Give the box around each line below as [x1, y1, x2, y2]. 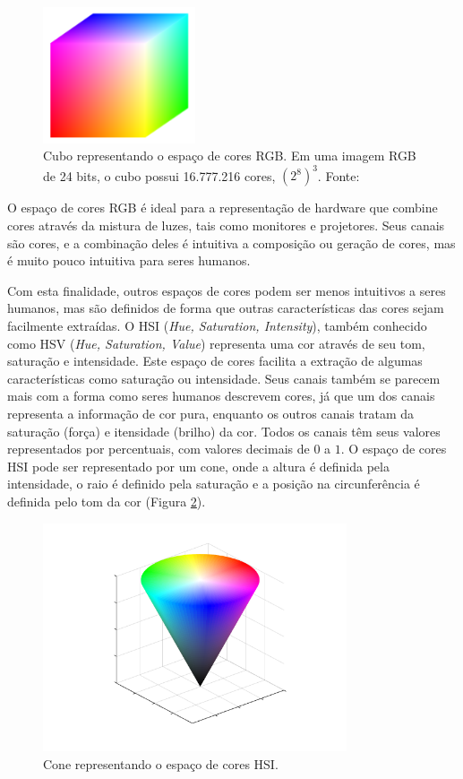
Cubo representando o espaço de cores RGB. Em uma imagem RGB [43, 146, 416, 165]
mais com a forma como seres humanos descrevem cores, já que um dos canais [7, 386, 435, 405]
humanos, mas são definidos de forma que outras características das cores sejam [7, 299, 444, 317]
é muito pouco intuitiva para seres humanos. [7, 251, 251, 270]
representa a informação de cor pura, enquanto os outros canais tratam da [7, 403, 415, 422]
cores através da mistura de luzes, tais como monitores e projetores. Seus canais [7, 216, 445, 235]
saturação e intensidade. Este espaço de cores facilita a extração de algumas [7, 351, 423, 370]
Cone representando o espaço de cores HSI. [43, 754, 279, 773]
